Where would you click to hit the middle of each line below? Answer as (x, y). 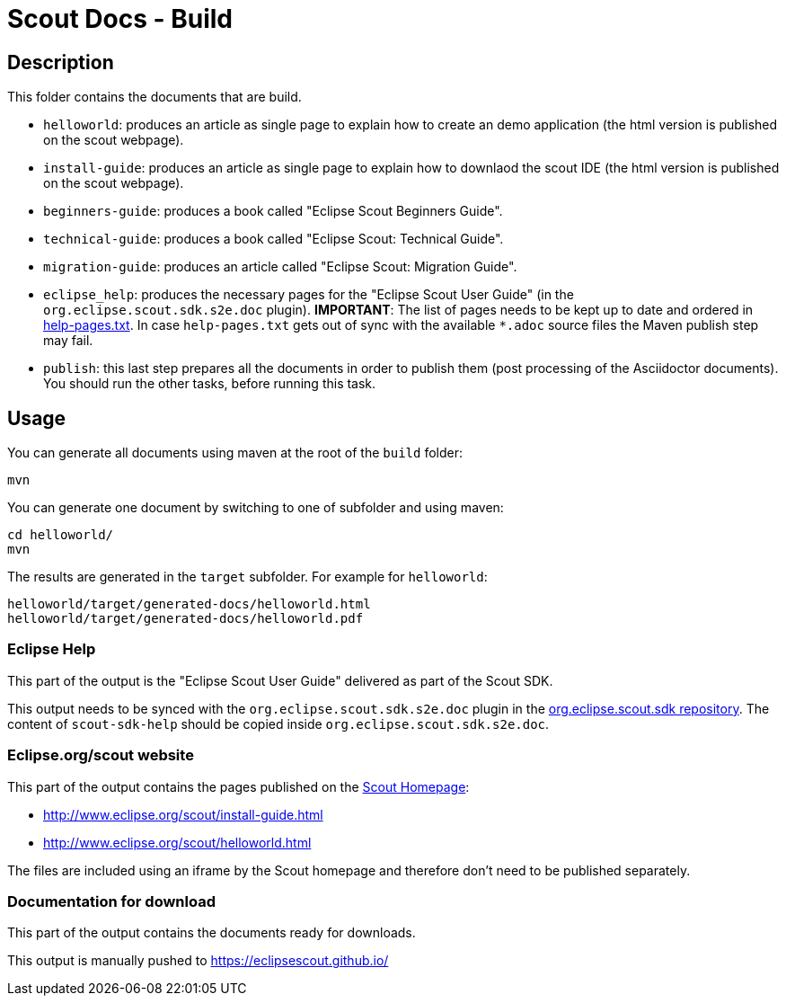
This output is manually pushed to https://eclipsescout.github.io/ (198, 961)
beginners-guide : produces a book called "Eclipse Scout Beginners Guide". (273, 211)
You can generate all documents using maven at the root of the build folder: (235, 453)
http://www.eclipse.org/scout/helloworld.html (177, 842)
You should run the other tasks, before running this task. (210, 384)
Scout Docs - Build (120, 19)
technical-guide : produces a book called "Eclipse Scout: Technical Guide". (274, 239)
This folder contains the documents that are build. (155, 97)
